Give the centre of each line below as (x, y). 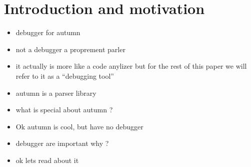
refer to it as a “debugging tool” (65, 75)
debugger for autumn (48, 32)
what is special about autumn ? (64, 110)
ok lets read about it (47, 160)
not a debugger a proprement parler (70, 49)
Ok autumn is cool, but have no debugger (79, 126)
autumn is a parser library (56, 93)
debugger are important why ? (62, 143)
